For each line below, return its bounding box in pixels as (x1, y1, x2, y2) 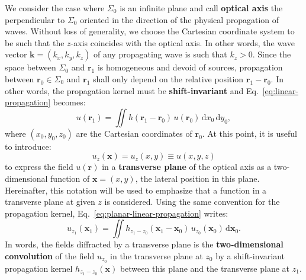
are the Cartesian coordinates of (76, 127, 192, 139)
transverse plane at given (5, 195, 95, 208)
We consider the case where (5, 2, 105, 14)
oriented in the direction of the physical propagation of (80, 13, 279, 25)
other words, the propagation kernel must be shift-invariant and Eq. (5, 84, 259, 96)
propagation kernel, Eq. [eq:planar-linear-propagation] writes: (5, 207, 228, 219)
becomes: (53, 96, 86, 108)
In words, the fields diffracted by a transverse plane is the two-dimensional (5, 238, 284, 250)
